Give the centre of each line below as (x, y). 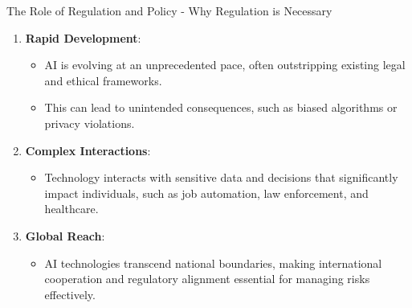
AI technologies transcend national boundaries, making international (213, 263)
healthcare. (71, 209)
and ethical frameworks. (103, 80)
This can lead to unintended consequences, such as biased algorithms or (221, 107)
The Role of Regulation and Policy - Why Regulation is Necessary (169, 10)
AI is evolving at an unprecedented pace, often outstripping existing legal (225, 65)
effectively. (70, 294)
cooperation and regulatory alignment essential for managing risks (207, 279)
